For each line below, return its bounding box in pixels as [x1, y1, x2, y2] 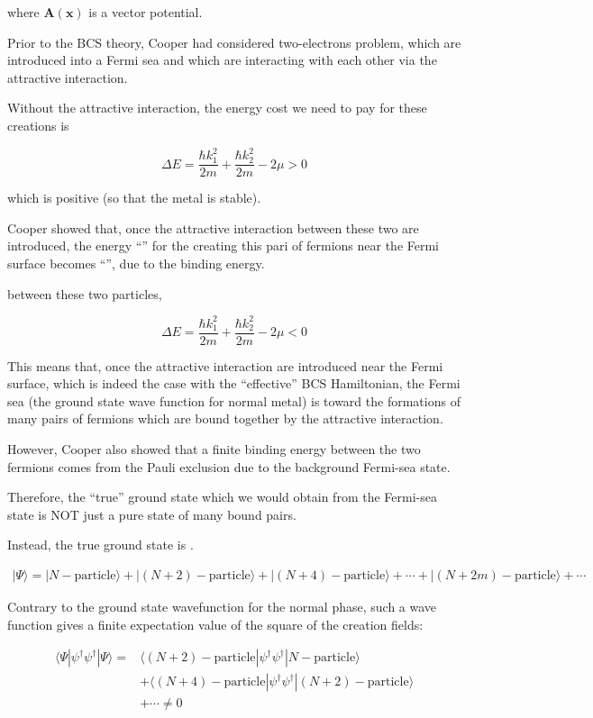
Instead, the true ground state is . [7, 535, 194, 554]
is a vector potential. [88, 3, 203, 21]
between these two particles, [7, 284, 162, 303]
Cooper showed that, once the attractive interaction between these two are [7, 218, 419, 237]
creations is [7, 115, 69, 134]
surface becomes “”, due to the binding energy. [7, 253, 265, 272]
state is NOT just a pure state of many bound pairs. [7, 504, 296, 523]
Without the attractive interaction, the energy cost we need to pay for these [7, 98, 427, 117]
